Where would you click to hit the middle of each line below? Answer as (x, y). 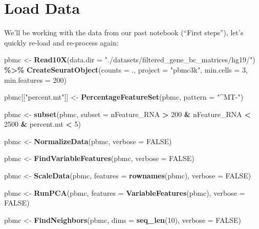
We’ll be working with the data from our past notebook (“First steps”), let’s (124, 32)
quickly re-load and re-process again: (61, 42)
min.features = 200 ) (35, 79)
